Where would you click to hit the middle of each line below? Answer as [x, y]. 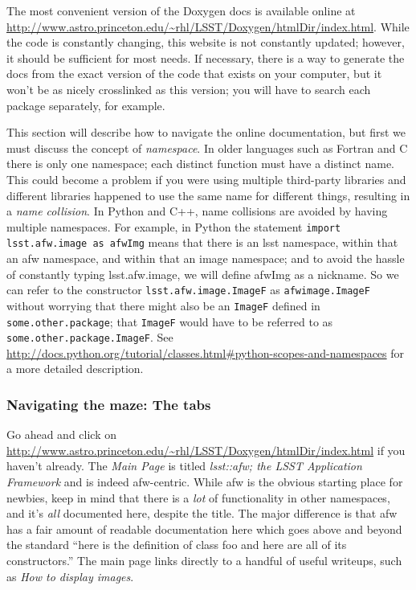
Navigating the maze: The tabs [109, 404]
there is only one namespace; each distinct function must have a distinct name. [200, 164]
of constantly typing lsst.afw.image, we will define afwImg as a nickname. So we [203, 274]
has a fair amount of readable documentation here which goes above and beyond [204, 529]
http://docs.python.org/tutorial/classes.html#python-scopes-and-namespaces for [206, 352]
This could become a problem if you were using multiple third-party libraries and [206, 179]
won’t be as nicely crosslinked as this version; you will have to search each [189, 89]
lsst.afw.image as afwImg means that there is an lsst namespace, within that [202, 242]
